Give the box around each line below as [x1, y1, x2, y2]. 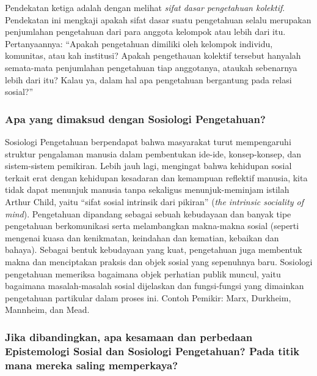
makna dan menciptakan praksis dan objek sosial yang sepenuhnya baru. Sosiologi [5, 255, 313, 268]
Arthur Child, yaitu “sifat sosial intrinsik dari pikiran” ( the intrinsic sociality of [5, 195, 304, 208]
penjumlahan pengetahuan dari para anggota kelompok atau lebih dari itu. [5, 25, 286, 38]
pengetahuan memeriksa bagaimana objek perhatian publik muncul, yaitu [5, 267, 281, 280]
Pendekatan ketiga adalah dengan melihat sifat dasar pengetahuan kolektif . [5, 1, 285, 13]
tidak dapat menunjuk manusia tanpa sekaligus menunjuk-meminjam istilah [5, 183, 290, 196]
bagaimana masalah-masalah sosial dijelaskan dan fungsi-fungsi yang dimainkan [5, 279, 304, 292]
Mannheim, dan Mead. [5, 303, 90, 316]
